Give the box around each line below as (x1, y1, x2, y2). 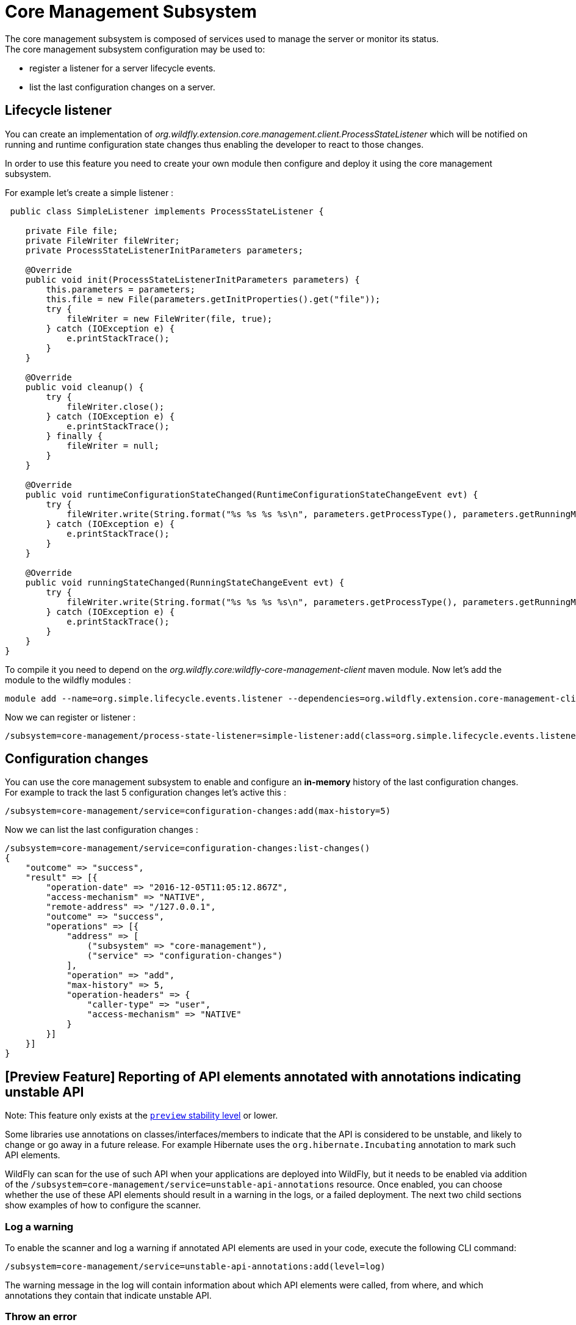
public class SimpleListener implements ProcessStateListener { (10, 206, 324, 216)
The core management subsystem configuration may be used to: (5, 43, 265, 54)
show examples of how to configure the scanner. (5, 1200, 201, 1211)
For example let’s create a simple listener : (5, 187, 174, 198)
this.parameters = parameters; (46, 284, 195, 294)
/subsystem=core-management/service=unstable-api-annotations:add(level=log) (5, 1261, 386, 1272)
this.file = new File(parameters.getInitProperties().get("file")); (46, 294, 381, 304)
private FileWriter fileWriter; (25, 235, 180, 245)
